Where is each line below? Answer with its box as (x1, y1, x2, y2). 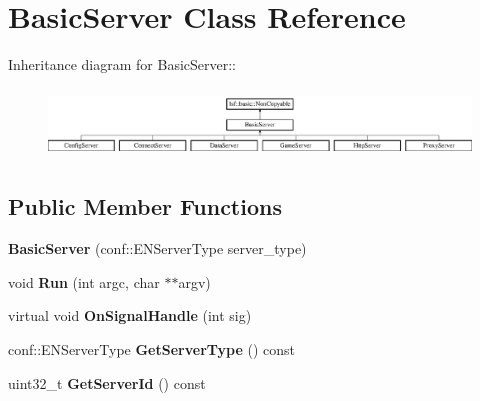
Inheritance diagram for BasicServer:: (8, 54, 236, 75)
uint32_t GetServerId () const (8, 372, 206, 393)
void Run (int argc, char (8, 271, 160, 292)
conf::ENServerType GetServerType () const (8, 338, 295, 359)
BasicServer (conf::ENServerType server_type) (8, 238, 307, 259)
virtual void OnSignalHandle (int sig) (8, 305, 252, 326)
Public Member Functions (8, 191, 282, 222)
